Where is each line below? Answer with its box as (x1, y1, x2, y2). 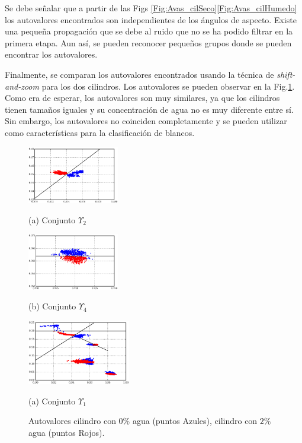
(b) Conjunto (28, 300, 76, 312)
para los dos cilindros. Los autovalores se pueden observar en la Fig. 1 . (41, 80, 295, 92)
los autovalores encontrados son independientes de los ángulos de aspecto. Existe (5, 13, 297, 26)
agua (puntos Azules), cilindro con (132, 414, 258, 427)
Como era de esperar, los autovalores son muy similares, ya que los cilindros (5, 91, 280, 104)
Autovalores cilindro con (28, 414, 116, 427)
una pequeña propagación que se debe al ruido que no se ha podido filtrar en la (5, 25, 293, 37)
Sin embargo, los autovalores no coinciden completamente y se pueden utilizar (5, 115, 287, 127)
